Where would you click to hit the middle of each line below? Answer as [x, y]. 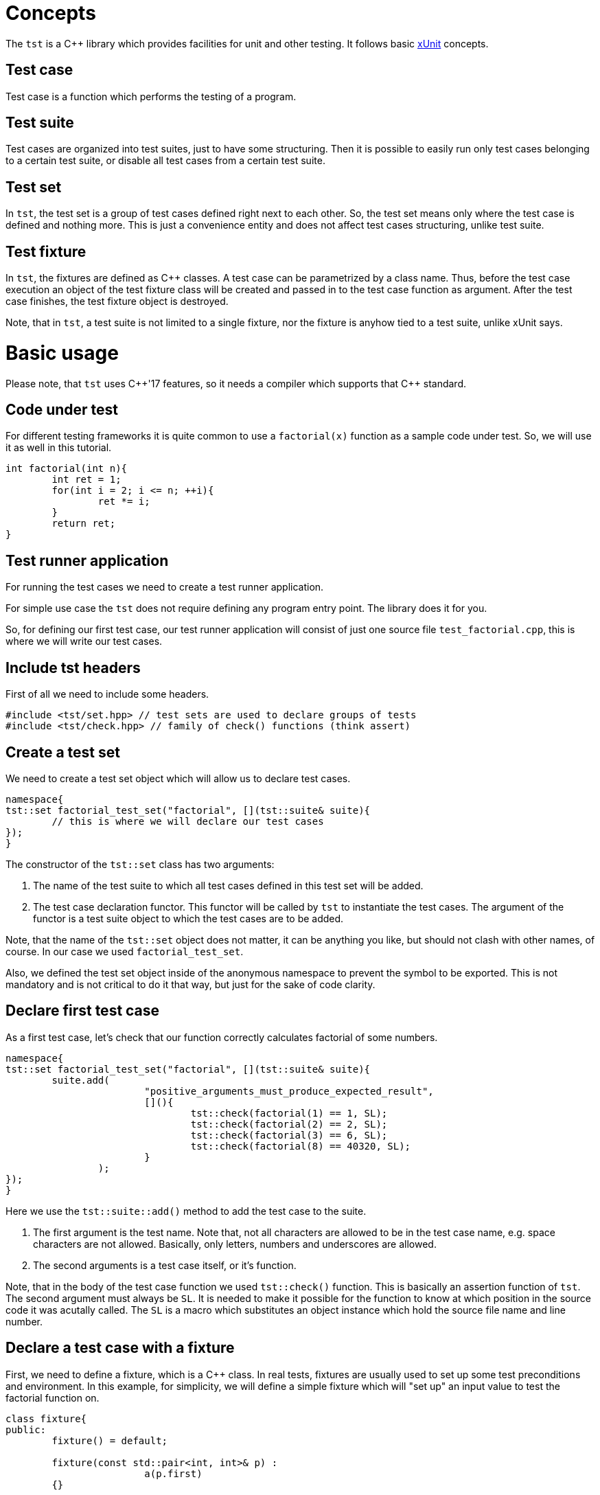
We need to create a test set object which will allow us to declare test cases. [178, 778]
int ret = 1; [86, 480]
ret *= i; [124, 502]
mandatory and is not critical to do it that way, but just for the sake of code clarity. [191, 984]
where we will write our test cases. [84, 641]
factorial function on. [53, 1397]
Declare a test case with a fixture [120, 1348]
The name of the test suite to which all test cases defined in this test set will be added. [228, 886]
